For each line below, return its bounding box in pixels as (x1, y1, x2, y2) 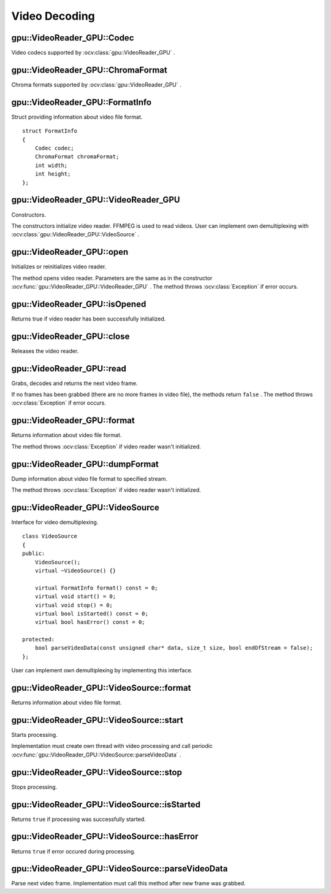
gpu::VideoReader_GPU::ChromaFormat (11, 64, 168, 75)
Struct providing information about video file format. (11, 113, 143, 120)
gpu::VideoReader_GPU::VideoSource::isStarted (11, 799, 200, 810)
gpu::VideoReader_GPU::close (11, 331, 130, 341)
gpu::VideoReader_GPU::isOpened (11, 298, 146, 309)
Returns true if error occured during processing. (11, 847, 136, 855)
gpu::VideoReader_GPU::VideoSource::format (11, 683, 191, 693)
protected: (22, 636, 55, 643)
